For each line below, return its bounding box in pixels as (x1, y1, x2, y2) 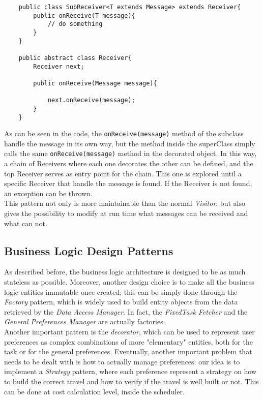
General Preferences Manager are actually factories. (4, 316, 165, 327)
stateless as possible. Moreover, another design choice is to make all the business (4, 276, 254, 287)
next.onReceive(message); (47, 97, 135, 104)
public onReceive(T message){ (33, 12, 135, 19)
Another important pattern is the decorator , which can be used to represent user (4, 326, 255, 337)
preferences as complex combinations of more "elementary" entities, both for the (4, 336, 253, 347)
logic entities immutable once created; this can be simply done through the (4, 286, 238, 297)
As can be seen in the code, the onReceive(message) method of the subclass (4, 128, 244, 139)
